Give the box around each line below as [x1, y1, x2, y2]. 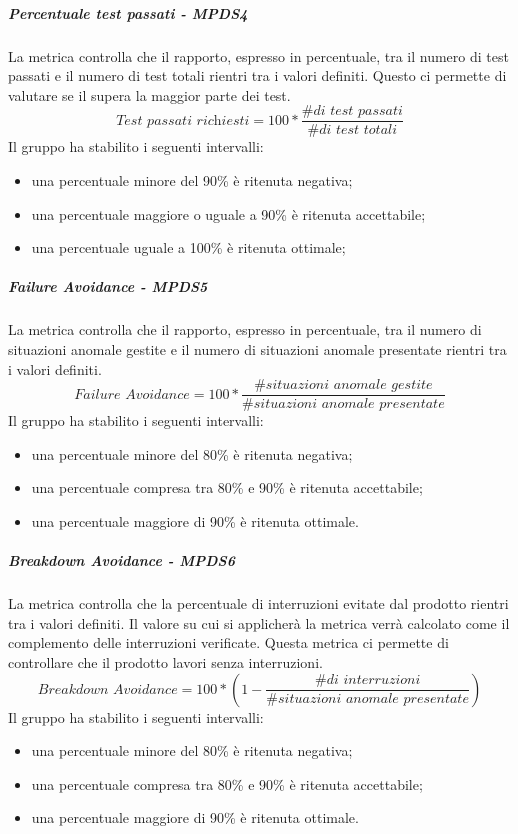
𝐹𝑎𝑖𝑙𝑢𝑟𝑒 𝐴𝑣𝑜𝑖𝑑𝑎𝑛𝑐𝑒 [74, 387, 190, 402]
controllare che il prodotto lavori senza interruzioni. [8, 651, 323, 672]
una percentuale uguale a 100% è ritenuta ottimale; [31, 237, 346, 258]
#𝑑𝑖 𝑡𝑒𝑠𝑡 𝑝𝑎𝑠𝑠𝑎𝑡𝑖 [301, 104, 403, 119]
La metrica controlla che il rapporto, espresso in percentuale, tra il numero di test [8, 45, 509, 66]
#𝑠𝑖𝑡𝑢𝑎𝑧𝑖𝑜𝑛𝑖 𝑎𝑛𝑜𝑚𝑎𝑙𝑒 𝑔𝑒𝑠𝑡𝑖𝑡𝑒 [254, 378, 433, 393]
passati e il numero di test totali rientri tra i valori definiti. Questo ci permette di [8, 65, 507, 86]
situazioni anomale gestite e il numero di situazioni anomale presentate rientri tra [8, 338, 507, 359]
